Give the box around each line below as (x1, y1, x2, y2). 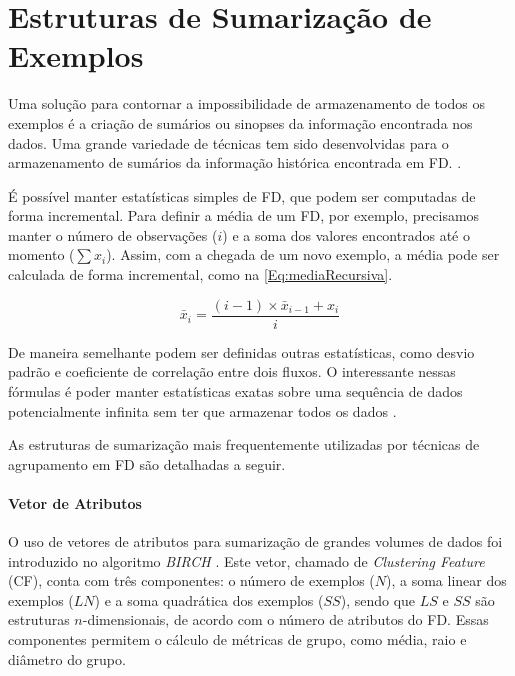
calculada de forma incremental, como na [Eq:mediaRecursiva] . (8, 264, 393, 285)
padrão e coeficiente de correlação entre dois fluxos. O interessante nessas (8, 361, 456, 382)
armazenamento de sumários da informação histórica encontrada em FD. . (8, 152, 462, 173)
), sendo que (340, 589, 416, 610)
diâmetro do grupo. (8, 648, 126, 669)
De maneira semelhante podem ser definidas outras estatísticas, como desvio (8, 341, 475, 362)
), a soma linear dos (386, 570, 507, 591)
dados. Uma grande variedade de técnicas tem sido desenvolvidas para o (8, 132, 449, 153)
